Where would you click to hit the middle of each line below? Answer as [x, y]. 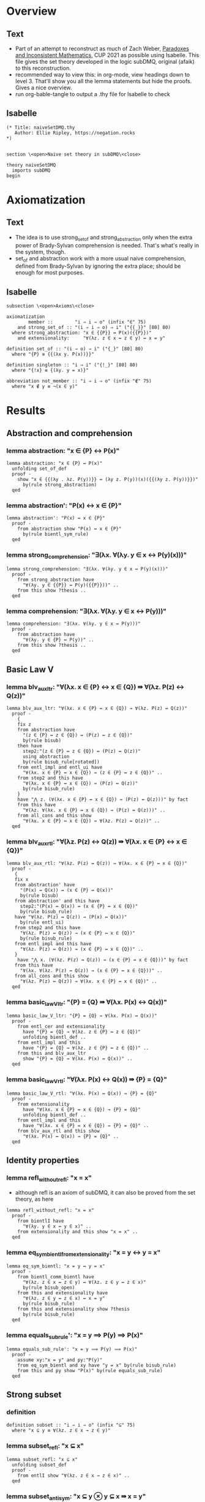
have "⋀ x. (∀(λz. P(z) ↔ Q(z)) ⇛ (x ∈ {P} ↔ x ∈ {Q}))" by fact [103, 960]
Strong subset [34, 1395]
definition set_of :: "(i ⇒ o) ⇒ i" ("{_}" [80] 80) [75, 349]
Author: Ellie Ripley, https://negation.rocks [75, 133]
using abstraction [46, 757]
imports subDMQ [31, 170]
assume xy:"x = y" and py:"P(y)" [60, 1360]
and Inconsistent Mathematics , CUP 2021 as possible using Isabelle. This [107, 55]
